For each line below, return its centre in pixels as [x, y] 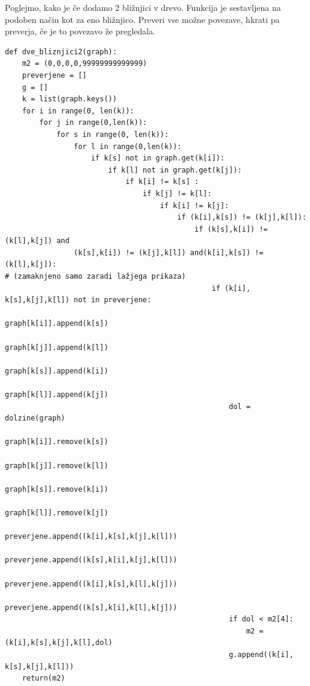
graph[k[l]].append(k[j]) [57, 395]
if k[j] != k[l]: [177, 193]
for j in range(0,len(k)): [93, 123]
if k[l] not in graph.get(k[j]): [175, 170]
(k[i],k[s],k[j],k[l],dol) [59, 643]
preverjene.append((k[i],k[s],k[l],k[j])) [91, 584]
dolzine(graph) [35, 418]
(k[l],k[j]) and [37, 241]
